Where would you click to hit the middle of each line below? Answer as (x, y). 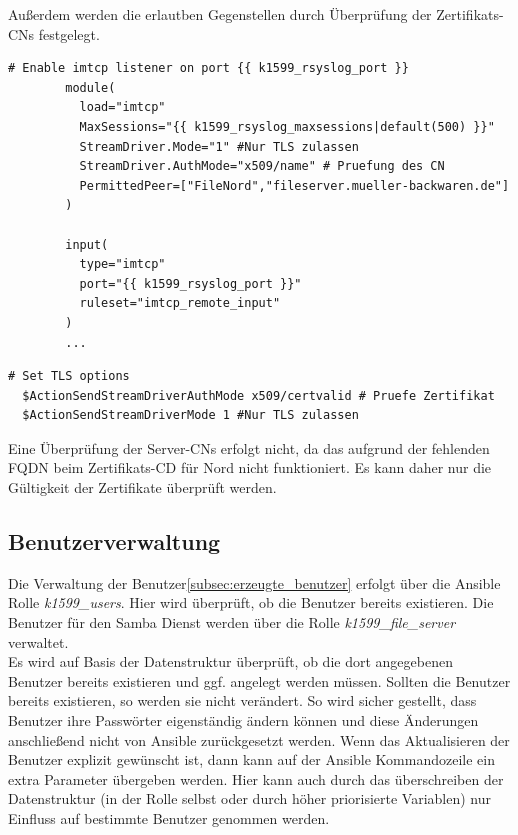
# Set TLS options (69, 376)
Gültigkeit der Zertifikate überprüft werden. (142, 487)
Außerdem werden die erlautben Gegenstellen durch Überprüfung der (220, 14)
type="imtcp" (122, 264)
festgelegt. (69, 33)
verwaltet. (38, 641)
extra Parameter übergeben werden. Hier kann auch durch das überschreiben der (256, 778)
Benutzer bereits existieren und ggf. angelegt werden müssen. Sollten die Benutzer (259, 680)
